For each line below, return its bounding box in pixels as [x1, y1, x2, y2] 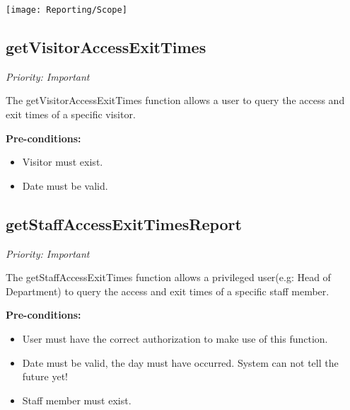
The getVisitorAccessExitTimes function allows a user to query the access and [6, 93, 345, 108]
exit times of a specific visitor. [6, 107, 136, 122]
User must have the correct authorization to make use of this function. [22, 331, 328, 346]
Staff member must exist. [22, 392, 132, 407]
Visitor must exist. [22, 154, 103, 169]
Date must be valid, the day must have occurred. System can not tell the [22, 355, 339, 370]
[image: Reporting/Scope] [6, 5, 127, 15]
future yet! [22, 369, 69, 384]
